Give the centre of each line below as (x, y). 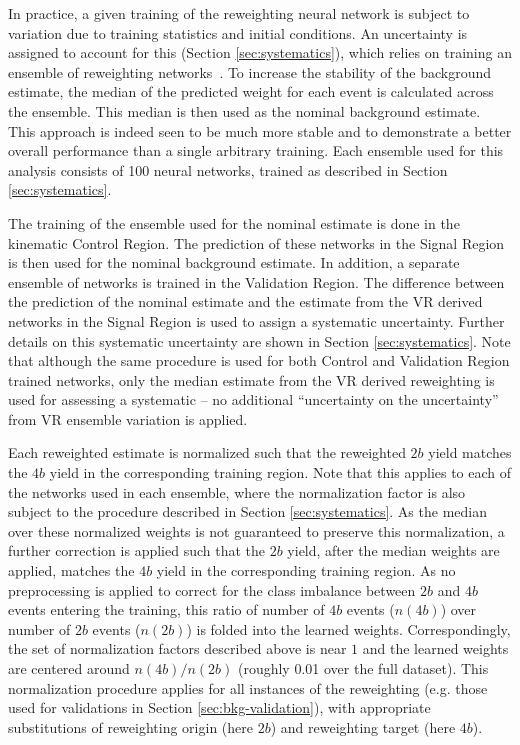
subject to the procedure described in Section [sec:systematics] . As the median (247, 511)
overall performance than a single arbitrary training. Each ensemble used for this (256, 150)
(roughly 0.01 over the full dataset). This (363, 668)
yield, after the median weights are (393, 550)
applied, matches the (71, 570)
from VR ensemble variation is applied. (128, 418)
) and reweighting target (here (363, 726)
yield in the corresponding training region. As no (306, 570)
